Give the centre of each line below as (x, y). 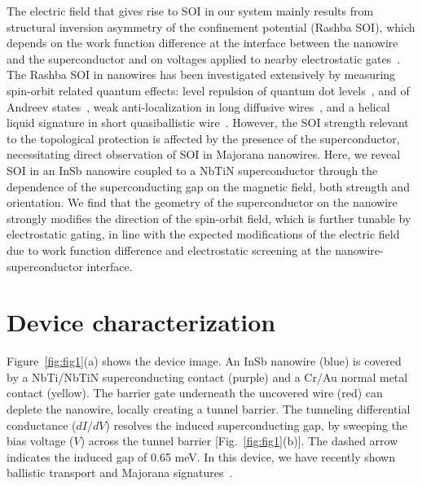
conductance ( (42, 425)
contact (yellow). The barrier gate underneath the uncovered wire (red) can (195, 393)
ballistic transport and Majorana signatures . (120, 473)
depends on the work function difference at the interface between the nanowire (202, 43)
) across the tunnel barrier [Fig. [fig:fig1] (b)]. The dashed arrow (239, 441)
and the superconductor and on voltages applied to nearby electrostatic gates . (204, 58)
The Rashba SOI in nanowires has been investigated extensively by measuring (201, 74)
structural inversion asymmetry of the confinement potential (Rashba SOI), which (211, 26)
